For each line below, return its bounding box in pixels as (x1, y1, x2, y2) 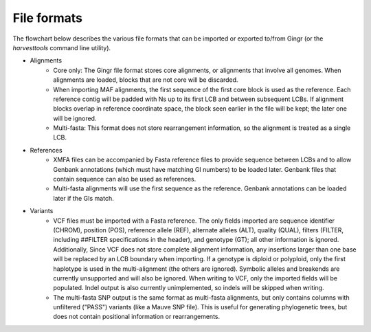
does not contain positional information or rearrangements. (53, 313, 221, 321)
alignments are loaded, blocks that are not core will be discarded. (53, 76, 238, 84)
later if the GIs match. (53, 194, 114, 202)
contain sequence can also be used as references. (53, 175, 196, 184)
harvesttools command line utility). (12, 43, 111, 52)
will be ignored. (53, 114, 97, 122)
